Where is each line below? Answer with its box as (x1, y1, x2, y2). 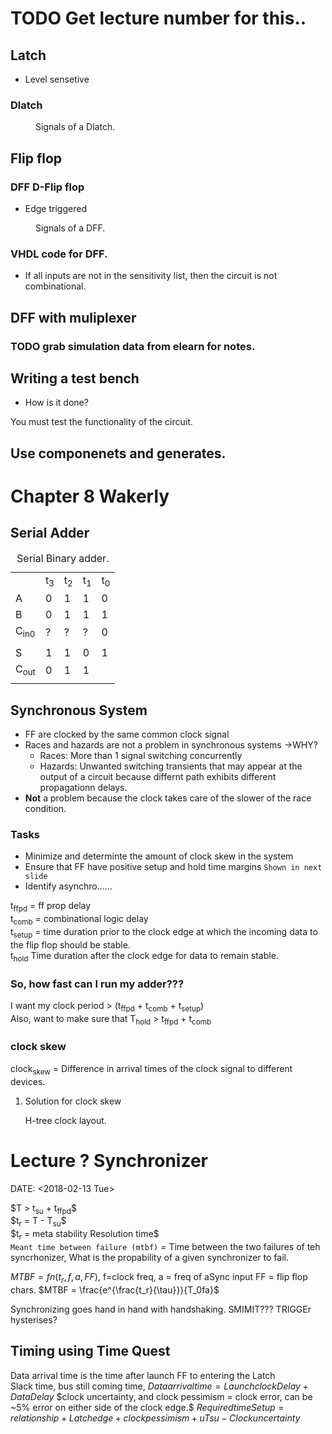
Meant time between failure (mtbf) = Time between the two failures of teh (10, 1240, 321, 1252)
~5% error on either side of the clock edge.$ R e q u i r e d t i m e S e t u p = (10, 1401, 285, 1413)
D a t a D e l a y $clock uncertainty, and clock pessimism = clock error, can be (10, 1390, 313, 1402)
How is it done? (24, 397, 89, 409)
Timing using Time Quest (10, 1343, 171, 1360)
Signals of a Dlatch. (35, 121, 116, 133)
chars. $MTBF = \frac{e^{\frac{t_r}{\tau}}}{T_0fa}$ (10, 1283, 220, 1296)
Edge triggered (24, 202, 87, 214)
